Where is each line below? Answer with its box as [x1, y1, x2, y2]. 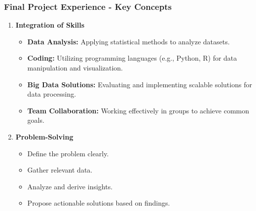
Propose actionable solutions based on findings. [27, 198, 170, 208]
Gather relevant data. [27, 165, 93, 175]
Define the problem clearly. [27, 148, 109, 158]
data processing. [27, 89, 76, 99]
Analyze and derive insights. [27, 181, 113, 191]
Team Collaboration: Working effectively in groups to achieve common [27, 105, 249, 115]
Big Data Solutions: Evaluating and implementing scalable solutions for [27, 79, 252, 89]
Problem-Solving [15, 131, 73, 141]
